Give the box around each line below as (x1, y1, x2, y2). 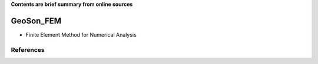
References (11, 45, 45, 54)
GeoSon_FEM (11, 16, 62, 26)
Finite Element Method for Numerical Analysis (25, 31, 137, 38)
